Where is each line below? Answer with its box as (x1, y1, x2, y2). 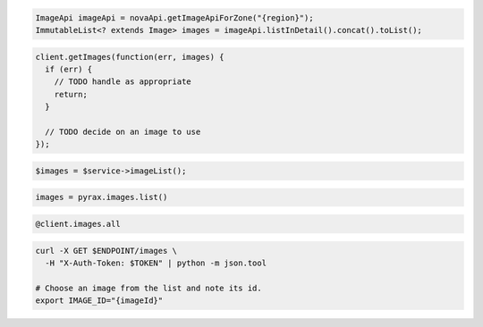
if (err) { (45, 63, 93, 74)
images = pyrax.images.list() (35, 192, 168, 203)
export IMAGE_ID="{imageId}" (35, 296, 164, 306)
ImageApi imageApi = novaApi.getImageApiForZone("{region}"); (35, 13, 314, 22)
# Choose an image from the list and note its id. (35, 282, 263, 293)
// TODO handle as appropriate (54, 77, 191, 87)
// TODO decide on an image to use (45, 126, 201, 137)
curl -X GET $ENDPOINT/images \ (35, 246, 178, 256)
